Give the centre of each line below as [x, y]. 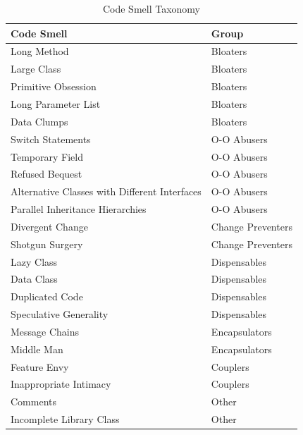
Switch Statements [51, 139]
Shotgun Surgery [47, 244]
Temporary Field [47, 156]
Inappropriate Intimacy [61, 384]
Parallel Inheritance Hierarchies [79, 209]
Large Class [36, 69]
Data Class [34, 279]
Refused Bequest [47, 174]
